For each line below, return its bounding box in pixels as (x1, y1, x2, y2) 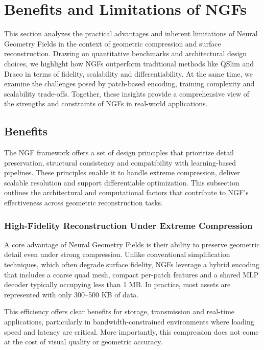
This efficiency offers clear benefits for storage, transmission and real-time (4, 306, 235, 317)
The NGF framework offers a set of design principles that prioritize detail (4, 147, 234, 158)
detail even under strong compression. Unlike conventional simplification (4, 249, 230, 260)
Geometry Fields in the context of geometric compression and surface (4, 38, 221, 49)
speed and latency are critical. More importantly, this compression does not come (4, 326, 259, 337)
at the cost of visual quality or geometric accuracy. (4, 336, 163, 347)
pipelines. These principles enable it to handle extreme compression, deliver (4, 167, 240, 178)
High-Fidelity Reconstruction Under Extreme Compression (4, 219, 253, 231)
